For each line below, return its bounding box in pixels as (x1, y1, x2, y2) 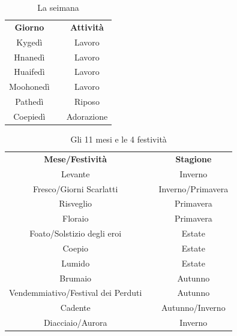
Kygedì (16, 35, 43, 48)
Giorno (14, 20, 44, 33)
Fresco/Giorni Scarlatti (33, 182, 118, 195)
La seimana (37, 1, 79, 13)
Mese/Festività (44, 152, 107, 165)
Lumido (61, 256, 90, 269)
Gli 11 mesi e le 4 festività (70, 133, 167, 145)
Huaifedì (14, 65, 45, 78)
